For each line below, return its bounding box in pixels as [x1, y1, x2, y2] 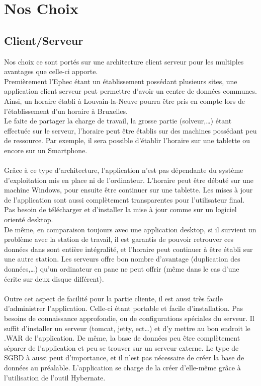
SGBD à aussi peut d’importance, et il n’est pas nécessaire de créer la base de [4, 352, 244, 363]
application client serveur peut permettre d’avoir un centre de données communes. [4, 86, 257, 96]
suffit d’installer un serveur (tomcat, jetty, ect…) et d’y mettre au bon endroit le [4, 323, 250, 333]
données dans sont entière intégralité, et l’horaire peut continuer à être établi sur [4, 243, 253, 254]
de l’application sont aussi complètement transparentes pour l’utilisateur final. [4, 194, 245, 205]
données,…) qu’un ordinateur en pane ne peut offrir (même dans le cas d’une [4, 264, 239, 274]
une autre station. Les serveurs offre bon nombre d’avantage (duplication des [4, 253, 240, 264]
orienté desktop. [4, 214, 53, 225]
